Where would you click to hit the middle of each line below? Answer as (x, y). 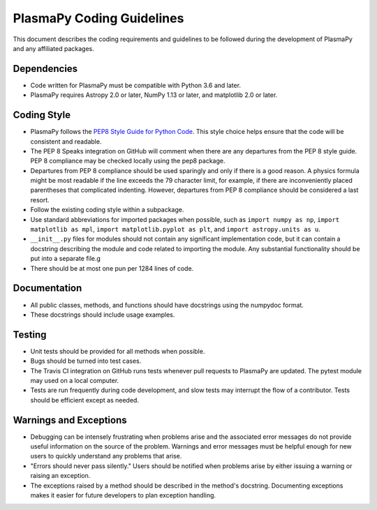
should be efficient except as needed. (85, 400)
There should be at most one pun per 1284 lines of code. (112, 268)
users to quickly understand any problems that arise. (106, 456)
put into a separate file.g (66, 259)
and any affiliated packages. (53, 48)
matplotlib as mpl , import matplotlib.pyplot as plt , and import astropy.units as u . (175, 230)
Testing (30, 335)
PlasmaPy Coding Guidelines (98, 18)
